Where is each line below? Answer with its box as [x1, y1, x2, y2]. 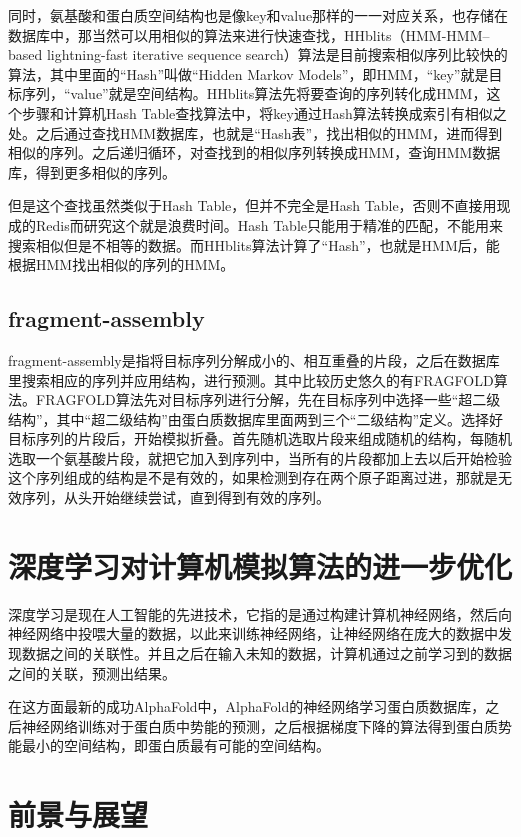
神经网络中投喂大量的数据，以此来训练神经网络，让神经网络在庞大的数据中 [8, 623, 498, 644]
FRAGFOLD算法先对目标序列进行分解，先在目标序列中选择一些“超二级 [35, 389, 501, 410]
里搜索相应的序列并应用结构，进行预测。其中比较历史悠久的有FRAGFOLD [8, 369, 494, 390]
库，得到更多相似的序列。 [8, 161, 176, 182]
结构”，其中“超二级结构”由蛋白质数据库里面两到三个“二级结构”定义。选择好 [8, 408, 504, 429]
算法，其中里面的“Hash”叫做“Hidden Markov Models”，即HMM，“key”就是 [8, 63, 489, 84]
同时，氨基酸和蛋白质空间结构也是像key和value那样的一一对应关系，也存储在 [8, 5, 509, 25]
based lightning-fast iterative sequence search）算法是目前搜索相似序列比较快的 [8, 44, 508, 65]
